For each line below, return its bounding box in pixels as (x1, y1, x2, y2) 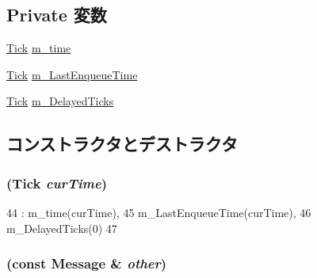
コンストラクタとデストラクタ (6, 131, 238, 156)
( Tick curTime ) (6, 173, 108, 192)
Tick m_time (6, 40, 71, 56)
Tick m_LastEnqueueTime (6, 66, 138, 82)
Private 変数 (6, 2, 107, 27)
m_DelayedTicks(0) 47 (6, 219, 117, 236)
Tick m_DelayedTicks (6, 93, 114, 109)
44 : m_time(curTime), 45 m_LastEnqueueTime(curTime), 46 (6, 204, 311, 220)
